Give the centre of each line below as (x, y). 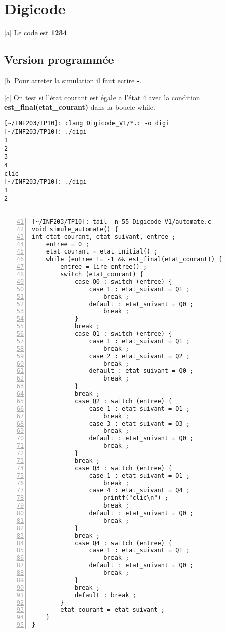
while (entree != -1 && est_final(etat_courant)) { (134, 259)
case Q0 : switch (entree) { (123, 281)
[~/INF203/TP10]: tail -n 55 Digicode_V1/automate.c (122, 222)
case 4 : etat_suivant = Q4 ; (139, 491)
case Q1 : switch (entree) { (123, 334)
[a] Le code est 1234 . (37, 32)
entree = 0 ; (68, 244)
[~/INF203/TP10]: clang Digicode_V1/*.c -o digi (87, 123)
